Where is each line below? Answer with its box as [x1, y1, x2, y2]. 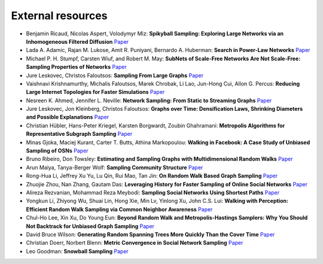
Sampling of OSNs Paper [26, 147, 89, 154]
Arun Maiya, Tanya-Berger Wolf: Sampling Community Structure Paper [26, 163, 203, 171]
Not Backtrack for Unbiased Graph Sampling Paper [26, 222, 155, 230]
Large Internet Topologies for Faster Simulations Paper [26, 89, 165, 96]
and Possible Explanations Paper [26, 114, 109, 121]
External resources [11, 9, 108, 22]
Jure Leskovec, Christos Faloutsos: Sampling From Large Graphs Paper [26, 72, 203, 79]
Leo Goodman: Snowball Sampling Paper [26, 247, 129, 254]
